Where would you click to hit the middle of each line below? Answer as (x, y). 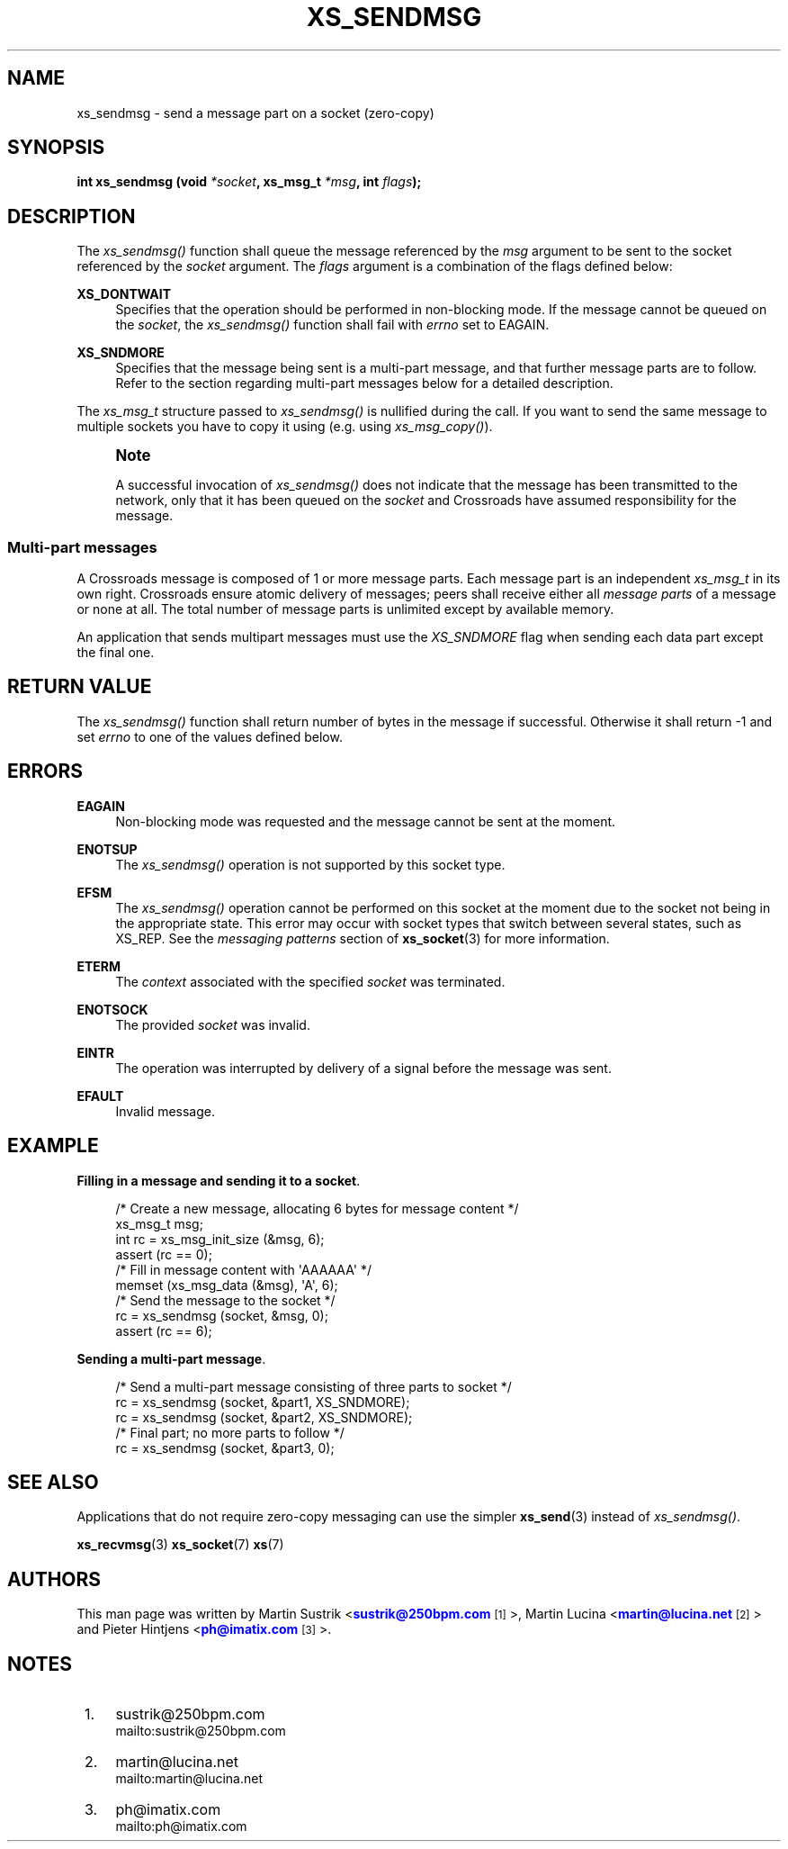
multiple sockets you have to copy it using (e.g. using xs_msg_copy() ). (285, 427)
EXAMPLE (53, 1146)
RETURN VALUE (80, 687)
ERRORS (45, 771)
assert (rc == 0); (164, 1254)
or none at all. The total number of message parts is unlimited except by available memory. (345, 609)
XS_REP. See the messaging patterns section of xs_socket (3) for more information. (363, 938)
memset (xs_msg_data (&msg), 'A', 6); (227, 1285)
